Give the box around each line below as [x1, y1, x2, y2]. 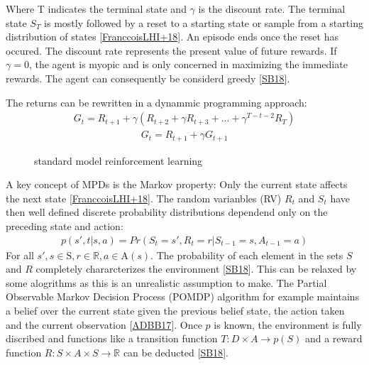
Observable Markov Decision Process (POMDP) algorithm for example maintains [6, 289, 360, 304]
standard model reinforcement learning [34, 153, 203, 168]
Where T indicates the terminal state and [6, 1, 187, 16]
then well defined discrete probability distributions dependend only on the [6, 205, 328, 219]
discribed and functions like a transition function [6, 331, 218, 346]
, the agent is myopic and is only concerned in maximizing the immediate [28, 57, 348, 72]
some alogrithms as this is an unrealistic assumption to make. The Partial [6, 275, 327, 290]
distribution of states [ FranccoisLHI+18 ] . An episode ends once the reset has [6, 29, 338, 44]
